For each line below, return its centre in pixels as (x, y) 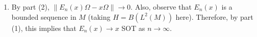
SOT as (133, 28)
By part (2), (30, 7)
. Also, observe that (161, 7)
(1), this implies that (44, 28)
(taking (99, 16)
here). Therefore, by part (214, 16)
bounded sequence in (44, 16)
